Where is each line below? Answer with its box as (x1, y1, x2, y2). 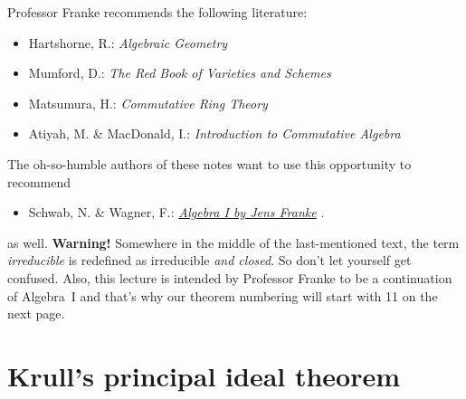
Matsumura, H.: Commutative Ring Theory (28, 93, 268, 112)
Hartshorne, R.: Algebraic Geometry (28, 33, 228, 52)
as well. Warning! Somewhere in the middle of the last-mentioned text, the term (7, 233, 460, 252)
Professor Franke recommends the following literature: (7, 3, 308, 21)
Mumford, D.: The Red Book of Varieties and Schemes (28, 63, 331, 82)
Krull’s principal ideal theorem (7, 356, 401, 394)
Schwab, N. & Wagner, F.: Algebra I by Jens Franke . (28, 203, 325, 222)
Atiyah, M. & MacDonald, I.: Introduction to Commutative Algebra (28, 124, 401, 143)
